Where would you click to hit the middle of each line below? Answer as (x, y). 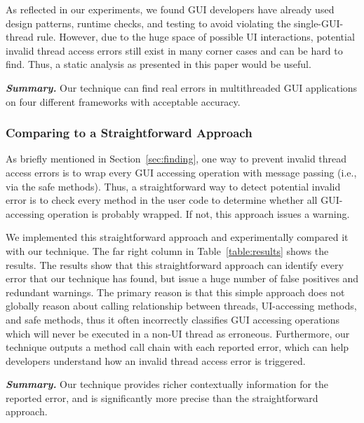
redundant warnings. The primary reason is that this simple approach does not (175, 292)
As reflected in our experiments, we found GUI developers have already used (170, 9)
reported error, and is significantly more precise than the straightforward (162, 397)
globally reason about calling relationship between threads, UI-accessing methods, (181, 306)
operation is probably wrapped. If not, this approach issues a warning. (199, 213)
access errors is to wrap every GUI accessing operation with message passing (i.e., (181, 172)
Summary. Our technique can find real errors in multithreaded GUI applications (182, 87)
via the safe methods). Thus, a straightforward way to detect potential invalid (173, 186)
